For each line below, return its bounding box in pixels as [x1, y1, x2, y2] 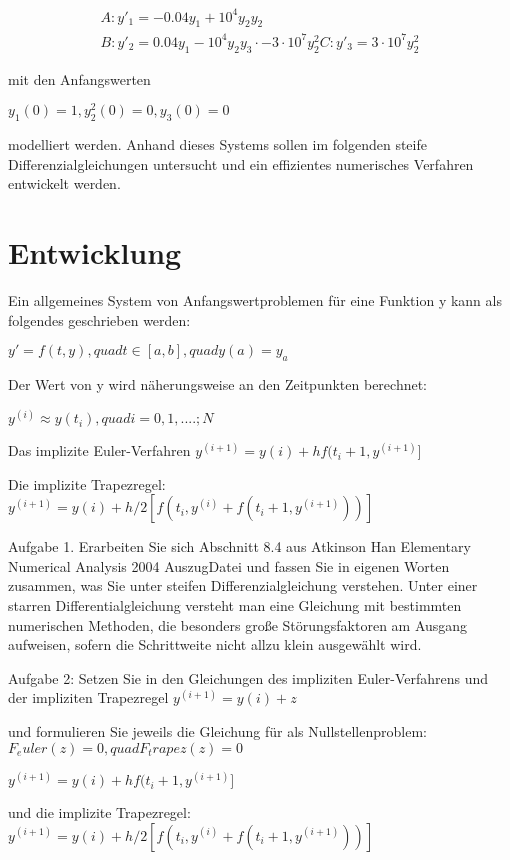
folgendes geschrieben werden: [8, 309, 191, 330]
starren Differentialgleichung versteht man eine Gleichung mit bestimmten [8, 595, 462, 616]
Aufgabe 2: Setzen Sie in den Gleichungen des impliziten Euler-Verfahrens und [8, 667, 489, 688]
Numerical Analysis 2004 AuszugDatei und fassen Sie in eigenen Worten [8, 555, 450, 576]
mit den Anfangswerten [8, 68, 151, 89]
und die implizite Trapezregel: [8, 802, 191, 823]
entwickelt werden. [8, 173, 121, 194]
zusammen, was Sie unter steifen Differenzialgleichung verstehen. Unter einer [8, 575, 478, 596]
